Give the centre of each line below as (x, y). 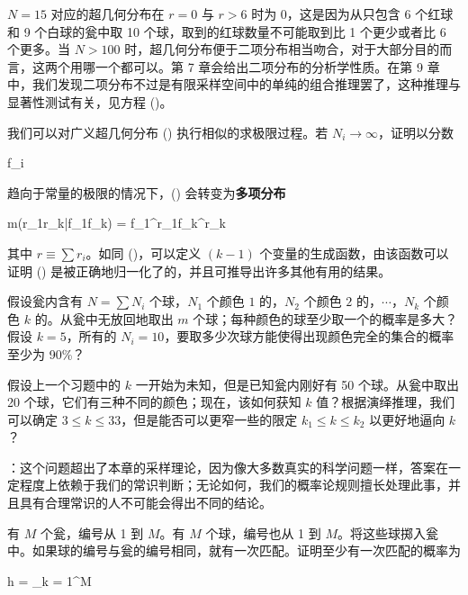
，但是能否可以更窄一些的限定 (209, 419)
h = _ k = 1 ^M (49, 580)
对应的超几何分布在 (108, 14)
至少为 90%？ (46, 353)
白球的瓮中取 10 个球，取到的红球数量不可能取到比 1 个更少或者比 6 (247, 31)
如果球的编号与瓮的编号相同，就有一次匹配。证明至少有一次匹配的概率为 (246, 550)
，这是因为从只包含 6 (349, 14)
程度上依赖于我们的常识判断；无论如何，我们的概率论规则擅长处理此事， (234, 485)
